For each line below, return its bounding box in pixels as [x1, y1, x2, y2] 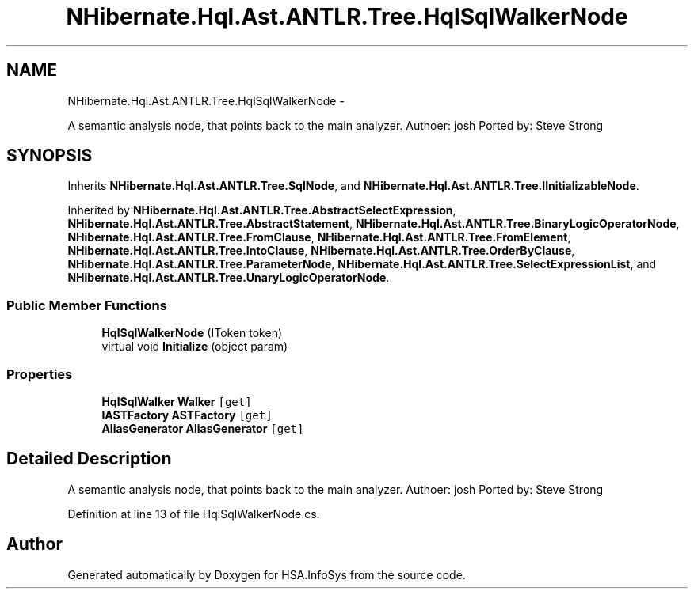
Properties [6, 366, 73, 382]
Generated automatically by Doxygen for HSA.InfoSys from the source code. [67, 567, 466, 582]
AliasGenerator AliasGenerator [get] [101, 421, 304, 435]
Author [6, 534, 63, 555]
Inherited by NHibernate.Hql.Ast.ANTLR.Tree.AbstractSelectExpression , [67, 203, 456, 218]
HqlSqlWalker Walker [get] [101, 394, 252, 408]
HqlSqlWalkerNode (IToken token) [101, 326, 283, 340]
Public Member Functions [6, 297, 167, 313]
